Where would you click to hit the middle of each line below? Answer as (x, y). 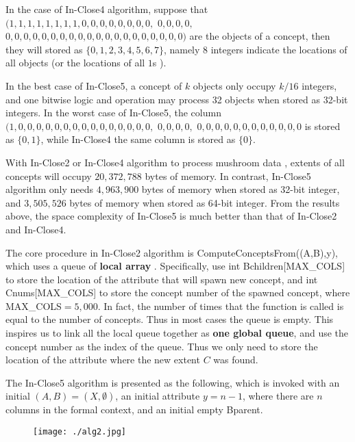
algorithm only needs (50, 189)
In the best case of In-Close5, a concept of (94, 85)
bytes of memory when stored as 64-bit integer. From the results (205, 202)
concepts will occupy (49, 175)
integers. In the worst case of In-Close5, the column (113, 113)
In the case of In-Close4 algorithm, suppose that (107, 9)
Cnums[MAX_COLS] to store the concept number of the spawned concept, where (178, 292)
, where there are (278, 396)
